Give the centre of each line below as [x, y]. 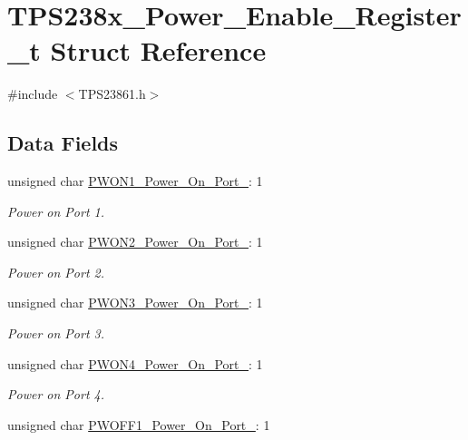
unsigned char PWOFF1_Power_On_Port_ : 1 [139, 424]
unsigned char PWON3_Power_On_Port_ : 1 [135, 303]
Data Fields [63, 143]
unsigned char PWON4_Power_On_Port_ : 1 [135, 363]
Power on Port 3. [56, 333]
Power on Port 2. [56, 272]
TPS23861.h [112, 94]
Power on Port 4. [56, 394]
